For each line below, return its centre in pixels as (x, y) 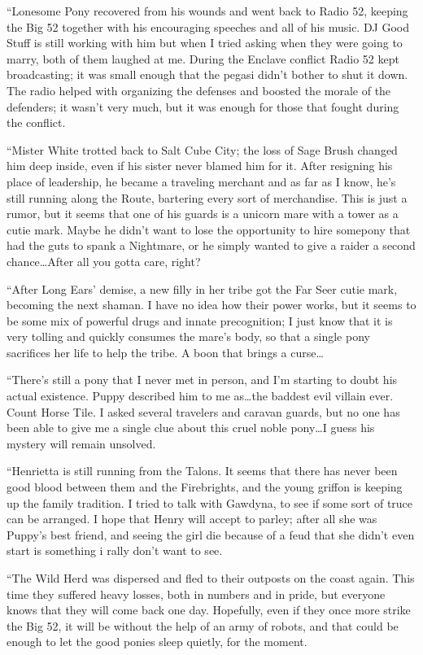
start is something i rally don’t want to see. (115, 550)
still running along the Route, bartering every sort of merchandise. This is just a (207, 197)
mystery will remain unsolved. (81, 443)
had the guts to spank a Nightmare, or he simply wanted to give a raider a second (211, 245)
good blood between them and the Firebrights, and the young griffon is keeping (205, 487)
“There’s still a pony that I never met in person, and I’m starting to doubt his (202, 380)
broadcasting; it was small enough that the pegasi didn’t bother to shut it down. (207, 74)
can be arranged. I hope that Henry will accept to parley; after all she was (192, 519)
